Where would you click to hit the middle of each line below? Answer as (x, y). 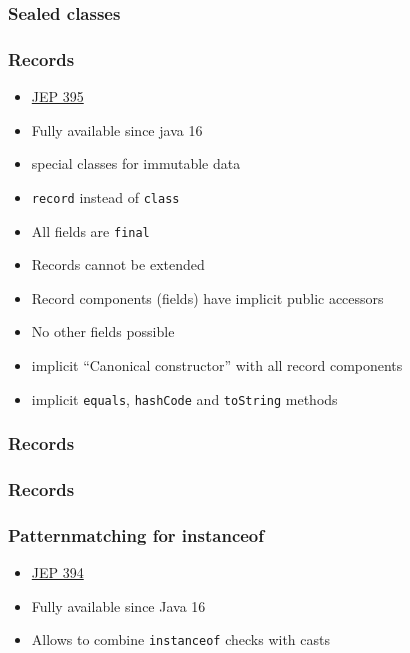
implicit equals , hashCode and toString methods (184, 398)
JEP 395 (57, 96)
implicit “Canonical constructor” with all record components (217, 364)
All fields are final (90, 230)
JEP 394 (57, 572)
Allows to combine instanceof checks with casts (180, 639)
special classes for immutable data (136, 163)
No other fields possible (103, 331)
